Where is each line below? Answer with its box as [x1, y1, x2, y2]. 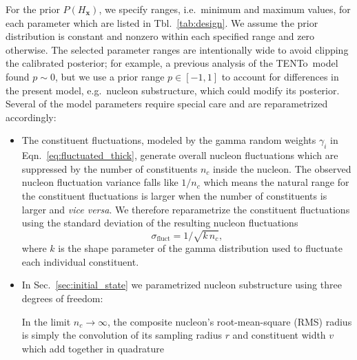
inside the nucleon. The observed [212, 161, 351, 176]
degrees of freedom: [21, 291, 103, 306]
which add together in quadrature [21, 341, 165, 355]
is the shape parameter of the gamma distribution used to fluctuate [58, 241, 343, 255]
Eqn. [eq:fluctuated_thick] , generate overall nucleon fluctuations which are [21, 148, 338, 162]
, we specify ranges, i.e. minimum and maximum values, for [99, 2, 351, 16]
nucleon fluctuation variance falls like [21, 175, 178, 189]
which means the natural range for [203, 175, 349, 189]
